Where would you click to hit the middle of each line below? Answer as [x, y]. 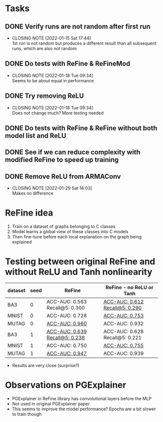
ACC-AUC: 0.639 [67, 331]
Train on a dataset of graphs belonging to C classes [64, 226]
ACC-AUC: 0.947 [67, 353]
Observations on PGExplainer [66, 385]
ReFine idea [29, 213]
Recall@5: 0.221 [123, 338]
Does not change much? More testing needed [58, 113]
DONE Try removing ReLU [44, 96]
